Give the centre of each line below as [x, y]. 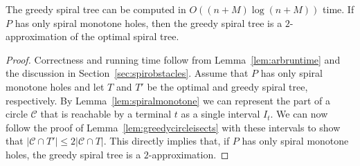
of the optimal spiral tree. [125, 36]
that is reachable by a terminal [106, 114]
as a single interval [220, 114]
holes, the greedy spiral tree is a [73, 154]
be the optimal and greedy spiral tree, [227, 86]
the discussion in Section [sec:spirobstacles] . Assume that [127, 73]
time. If [339, 9]
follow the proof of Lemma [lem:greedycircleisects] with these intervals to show [173, 127]
